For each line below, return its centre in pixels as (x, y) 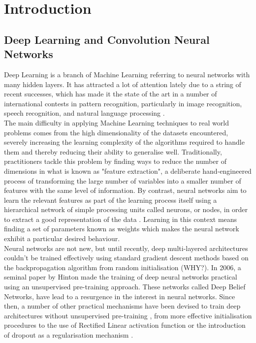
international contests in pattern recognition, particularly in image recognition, (123, 103)
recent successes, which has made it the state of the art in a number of (111, 94)
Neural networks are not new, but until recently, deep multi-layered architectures (126, 248)
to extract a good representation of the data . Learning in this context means (121, 219)
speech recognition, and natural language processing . (84, 113)
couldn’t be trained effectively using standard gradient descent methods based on (126, 258)
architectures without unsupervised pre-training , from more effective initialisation (128, 315)
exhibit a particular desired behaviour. (62, 238)
